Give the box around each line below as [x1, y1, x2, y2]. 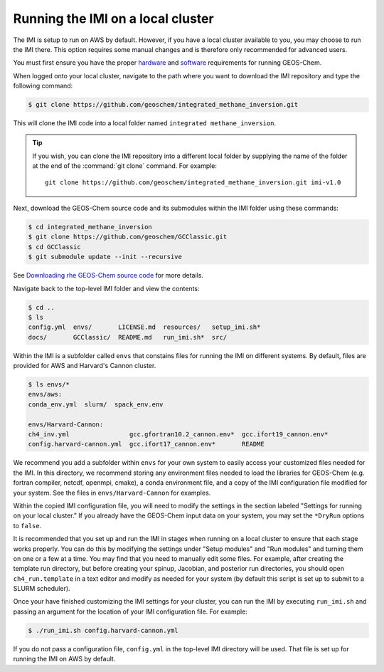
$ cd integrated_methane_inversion [28, 223, 152, 231]
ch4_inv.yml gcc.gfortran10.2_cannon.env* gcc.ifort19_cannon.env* [28, 431, 329, 439]
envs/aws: [28, 390, 63, 399]
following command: [13, 82, 73, 90]
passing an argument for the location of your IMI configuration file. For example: [13, 607, 248, 616]
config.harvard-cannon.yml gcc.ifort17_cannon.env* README [28, 440, 265, 448]
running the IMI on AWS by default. [13, 655, 116, 663]
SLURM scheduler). [13, 584, 70, 593]
